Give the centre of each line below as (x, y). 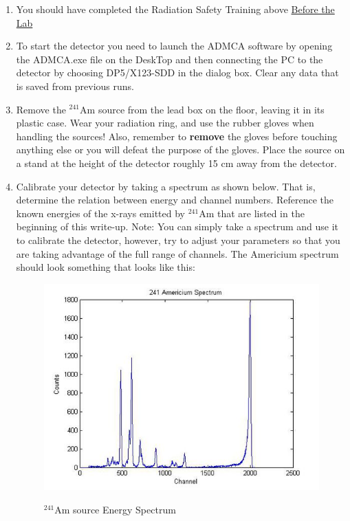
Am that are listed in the (252, 213)
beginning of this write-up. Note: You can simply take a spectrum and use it (177, 226)
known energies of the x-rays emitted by (101, 213)
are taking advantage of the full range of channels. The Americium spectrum (177, 253)
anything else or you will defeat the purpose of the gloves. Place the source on (181, 149)
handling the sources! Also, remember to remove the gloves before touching (177, 136)
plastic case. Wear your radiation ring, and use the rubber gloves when (165, 123)
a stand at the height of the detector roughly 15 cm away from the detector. (176, 163)
